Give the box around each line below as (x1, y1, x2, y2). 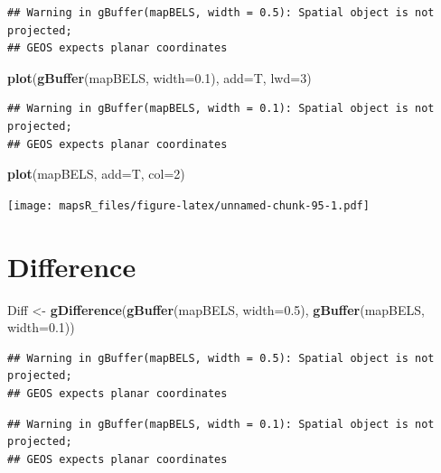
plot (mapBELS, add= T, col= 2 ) (7, 164, 185, 183)
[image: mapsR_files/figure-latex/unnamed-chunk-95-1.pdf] (7, 199, 370, 212)
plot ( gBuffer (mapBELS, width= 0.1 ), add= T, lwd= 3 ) (7, 68, 312, 87)
